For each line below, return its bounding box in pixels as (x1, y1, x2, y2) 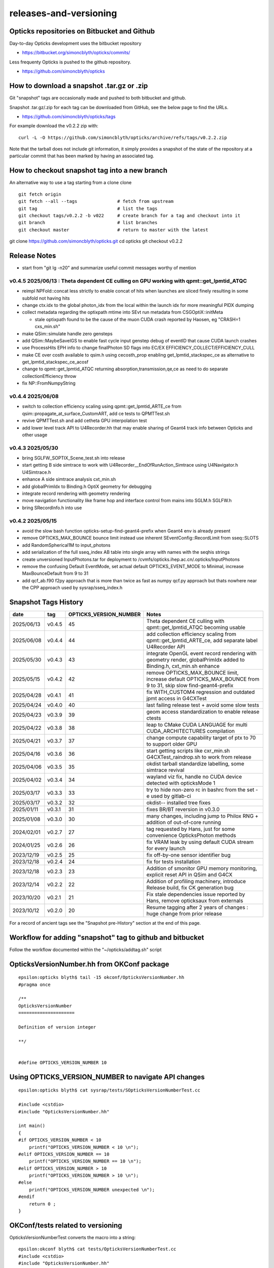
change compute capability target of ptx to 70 (146, 734, 256, 741)
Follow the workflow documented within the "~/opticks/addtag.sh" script (9, 946, 162, 953)
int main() (18, 1123, 46, 1129)
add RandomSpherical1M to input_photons (22, 542, 111, 548)
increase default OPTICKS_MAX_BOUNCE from (146, 676, 260, 682)
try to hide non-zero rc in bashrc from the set (146, 786, 255, 793)
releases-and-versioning (9, 8, 117, 19)
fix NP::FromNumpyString (22, 380, 76, 386)
